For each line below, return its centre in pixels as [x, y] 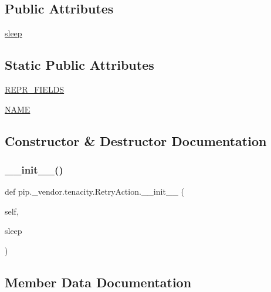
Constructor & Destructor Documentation [136, 140]
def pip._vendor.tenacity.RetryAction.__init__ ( [94, 191]
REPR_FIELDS [35, 89]
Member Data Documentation [98, 282]
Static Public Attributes [79, 65]
